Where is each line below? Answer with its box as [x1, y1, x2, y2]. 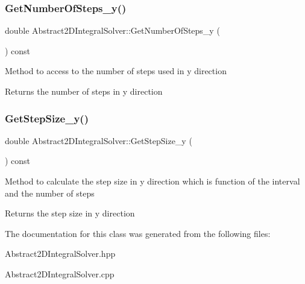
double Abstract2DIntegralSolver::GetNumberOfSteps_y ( [5, 24, 220, 37]
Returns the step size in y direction [5, 207, 135, 219]
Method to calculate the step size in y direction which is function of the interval [5, 175, 300, 187]
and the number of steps [5, 186, 95, 199]
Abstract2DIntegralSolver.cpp [5, 267, 115, 280]
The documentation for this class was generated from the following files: [5, 227, 271, 239]
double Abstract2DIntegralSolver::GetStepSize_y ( [5, 134, 192, 147]
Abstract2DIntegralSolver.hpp [5, 247, 116, 260]
